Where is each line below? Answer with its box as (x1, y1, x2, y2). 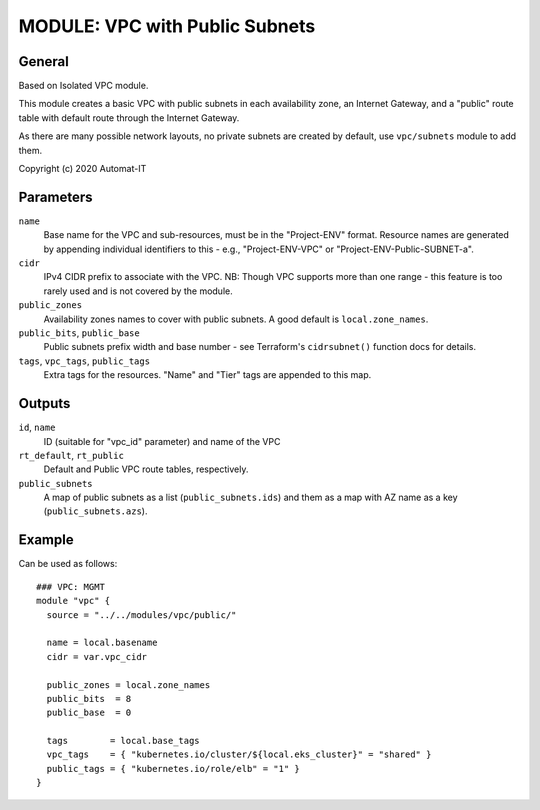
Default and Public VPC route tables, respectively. (43, 463, 249, 475)
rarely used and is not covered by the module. (43, 285, 234, 297)
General (18, 53, 70, 70)
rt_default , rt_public (18, 449, 125, 461)
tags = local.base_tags (46, 735, 200, 747)
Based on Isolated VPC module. (18, 80, 149, 92)
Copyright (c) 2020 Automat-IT (18, 163, 147, 175)
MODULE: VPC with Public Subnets (18, 15, 316, 37)
